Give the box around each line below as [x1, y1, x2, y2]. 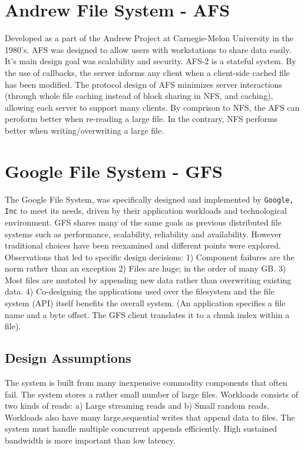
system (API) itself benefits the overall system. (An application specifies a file [5, 297, 286, 309]
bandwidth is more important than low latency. [5, 434, 176, 446]
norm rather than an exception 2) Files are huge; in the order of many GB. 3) [5, 262, 286, 274]
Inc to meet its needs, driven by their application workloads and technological [5, 204, 287, 217]
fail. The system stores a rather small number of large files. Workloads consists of [5, 388, 298, 400]
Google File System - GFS [5, 158, 223, 183]
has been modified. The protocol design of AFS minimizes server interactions [5, 78, 282, 90]
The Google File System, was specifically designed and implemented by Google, [5, 193, 294, 205]
